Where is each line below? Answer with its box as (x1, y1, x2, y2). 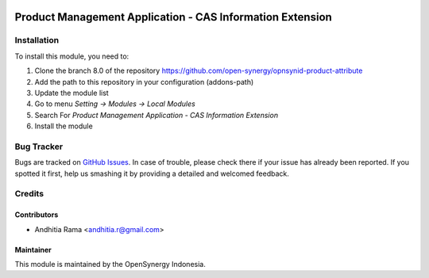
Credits (14, 189, 44, 200)
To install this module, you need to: (14, 51, 129, 61)
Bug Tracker (14, 141, 64, 152)
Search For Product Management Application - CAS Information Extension (34, 110, 278, 120)
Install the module (34, 121, 93, 131)
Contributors (14, 210, 59, 219)
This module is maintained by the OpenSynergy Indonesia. (14, 259, 206, 268)
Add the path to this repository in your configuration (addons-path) (34, 77, 254, 86)
